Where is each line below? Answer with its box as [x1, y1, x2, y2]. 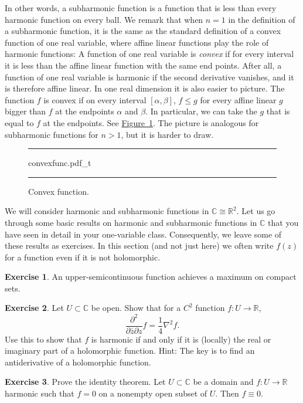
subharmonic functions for [5, 128, 98, 140]
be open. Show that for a [91, 302, 181, 314]
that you [268, 216, 299, 228]
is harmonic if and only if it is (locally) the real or [91, 333, 271, 345]
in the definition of [228, 13, 295, 25]
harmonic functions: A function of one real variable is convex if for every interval [5, 48, 294, 60]
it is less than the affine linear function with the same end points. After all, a [5, 59, 282, 71]
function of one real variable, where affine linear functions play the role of [5, 36, 269, 48]
